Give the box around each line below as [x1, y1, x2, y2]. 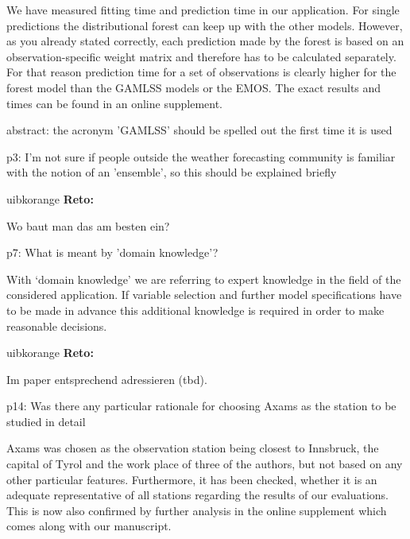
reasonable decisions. [6, 317, 107, 334]
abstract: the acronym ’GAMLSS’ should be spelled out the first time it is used [6, 122, 393, 138]
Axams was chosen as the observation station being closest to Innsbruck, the [6, 440, 379, 456]
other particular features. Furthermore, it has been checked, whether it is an [6, 471, 377, 487]
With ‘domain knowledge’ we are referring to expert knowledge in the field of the [6, 270, 401, 287]
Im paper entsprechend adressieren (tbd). [6, 370, 207, 387]
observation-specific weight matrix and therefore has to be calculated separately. [6, 48, 396, 64]
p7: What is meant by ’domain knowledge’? [6, 244, 219, 261]
